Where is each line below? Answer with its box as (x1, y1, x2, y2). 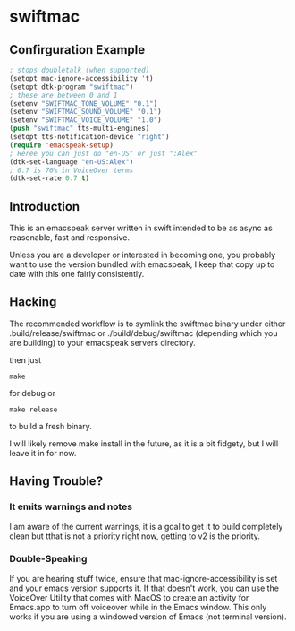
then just (9, 354, 42, 365)
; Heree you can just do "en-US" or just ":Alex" (9, 149, 198, 158)
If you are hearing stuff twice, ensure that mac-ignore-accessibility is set (9, 573, 278, 583)
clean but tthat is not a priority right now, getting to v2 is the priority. (9, 531, 261, 541)
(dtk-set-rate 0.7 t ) (9, 174, 90, 183)
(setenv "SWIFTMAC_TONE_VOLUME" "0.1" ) (9, 99, 158, 108)
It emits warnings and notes (9, 500, 132, 513)
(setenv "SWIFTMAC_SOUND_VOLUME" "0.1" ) (9, 108, 163, 117)
